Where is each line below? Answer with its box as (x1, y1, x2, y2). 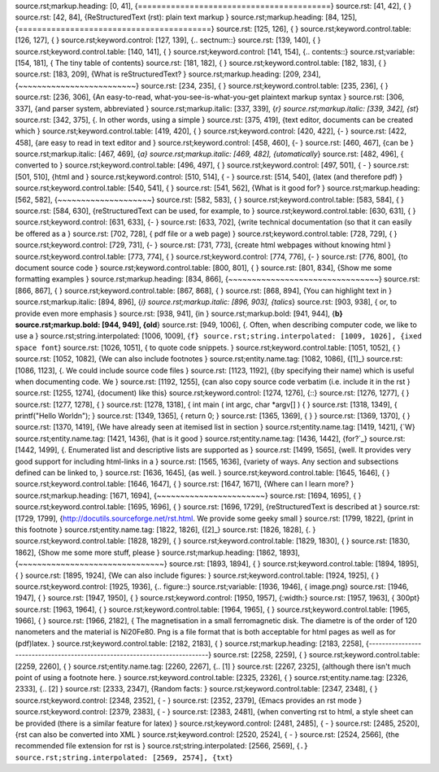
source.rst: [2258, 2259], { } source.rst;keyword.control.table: (212, 650, 420, 660)
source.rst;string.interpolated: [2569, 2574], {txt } (15, 752, 233, 762)
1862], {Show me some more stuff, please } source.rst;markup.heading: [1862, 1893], (15, 547, 301, 557)
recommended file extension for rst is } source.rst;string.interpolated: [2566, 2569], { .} (15, 741, 309, 751)
